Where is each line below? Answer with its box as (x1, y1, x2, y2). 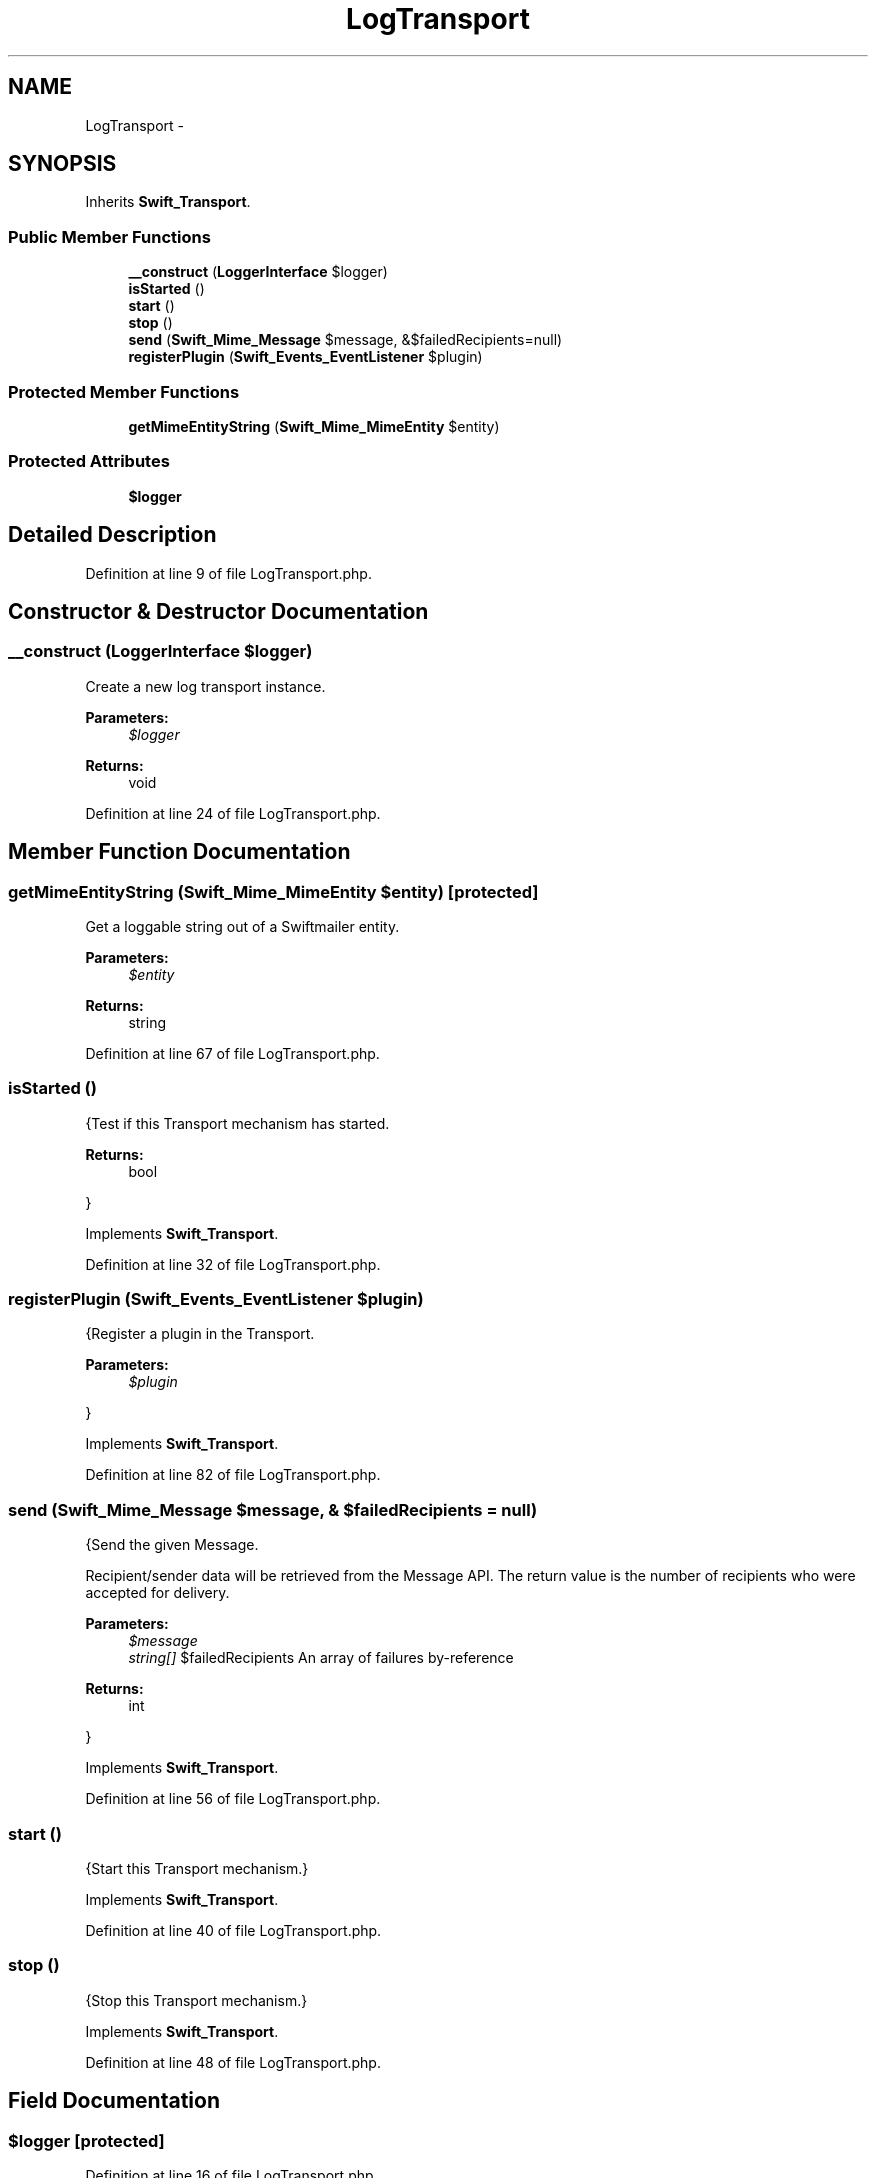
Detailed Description (8, 522, 217, 548)
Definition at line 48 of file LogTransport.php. (85, 2053, 381, 2071)
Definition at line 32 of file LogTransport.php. (85, 1255, 381, 1273)
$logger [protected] (8, 2130, 165, 2151)
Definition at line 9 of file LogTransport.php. (85, 564, 372, 582)
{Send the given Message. (85, 1536, 259, 1554)
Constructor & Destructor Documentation (8, 598, 429, 624)
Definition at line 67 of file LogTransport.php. (85, 1044, 380, 1062)
